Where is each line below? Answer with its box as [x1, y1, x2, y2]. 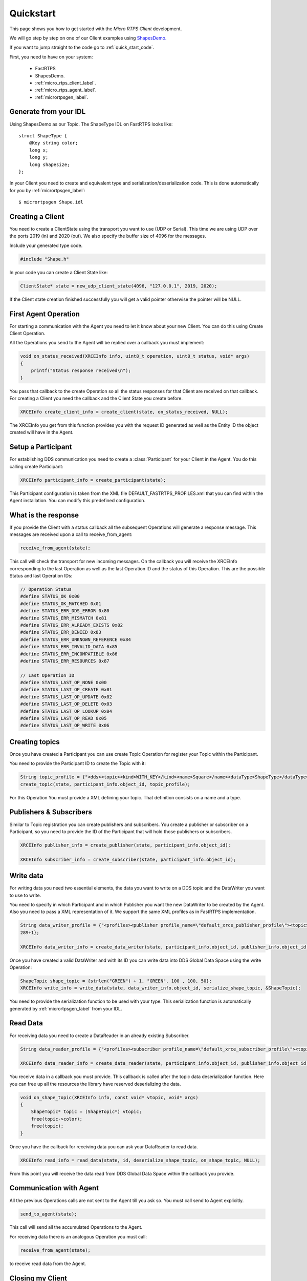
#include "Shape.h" [20, 256, 69, 262]
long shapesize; [29, 161, 70, 168]
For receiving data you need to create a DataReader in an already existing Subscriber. [9, 1032, 190, 1039]
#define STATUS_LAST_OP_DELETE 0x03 [20, 701, 113, 707]
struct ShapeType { [18, 133, 68, 138]
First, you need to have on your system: [9, 54, 93, 60]
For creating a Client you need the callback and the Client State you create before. [9, 395, 183, 401]
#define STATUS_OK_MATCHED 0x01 [20, 601, 102, 607]
